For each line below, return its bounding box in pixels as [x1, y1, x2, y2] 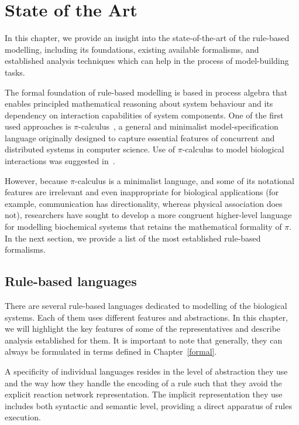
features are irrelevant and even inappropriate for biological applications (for [5, 186, 279, 198]
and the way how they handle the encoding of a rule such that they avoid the [5, 376, 282, 389]
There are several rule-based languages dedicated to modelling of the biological [5, 300, 287, 312]
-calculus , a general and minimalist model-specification [78, 120, 279, 132]
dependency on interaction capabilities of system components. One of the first [5, 108, 284, 121]
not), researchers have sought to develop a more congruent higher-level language [5, 209, 292, 221]
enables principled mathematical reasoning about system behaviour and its [5, 97, 273, 110]
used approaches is [5, 120, 71, 132]
